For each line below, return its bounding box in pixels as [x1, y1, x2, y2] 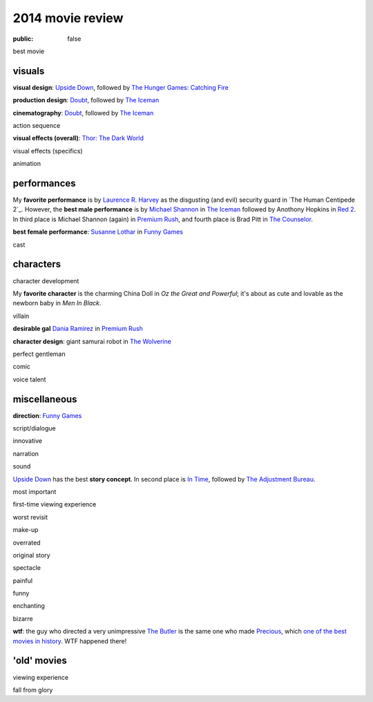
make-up [12, 526, 39, 534]
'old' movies [12, 655, 67, 667]
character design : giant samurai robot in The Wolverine [12, 337, 172, 345]
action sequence [12, 122, 61, 130]
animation [12, 160, 41, 168]
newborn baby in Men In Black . [12, 299, 102, 307]
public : [12, 35, 34, 43]
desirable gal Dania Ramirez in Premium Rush [12, 325, 143, 333]
